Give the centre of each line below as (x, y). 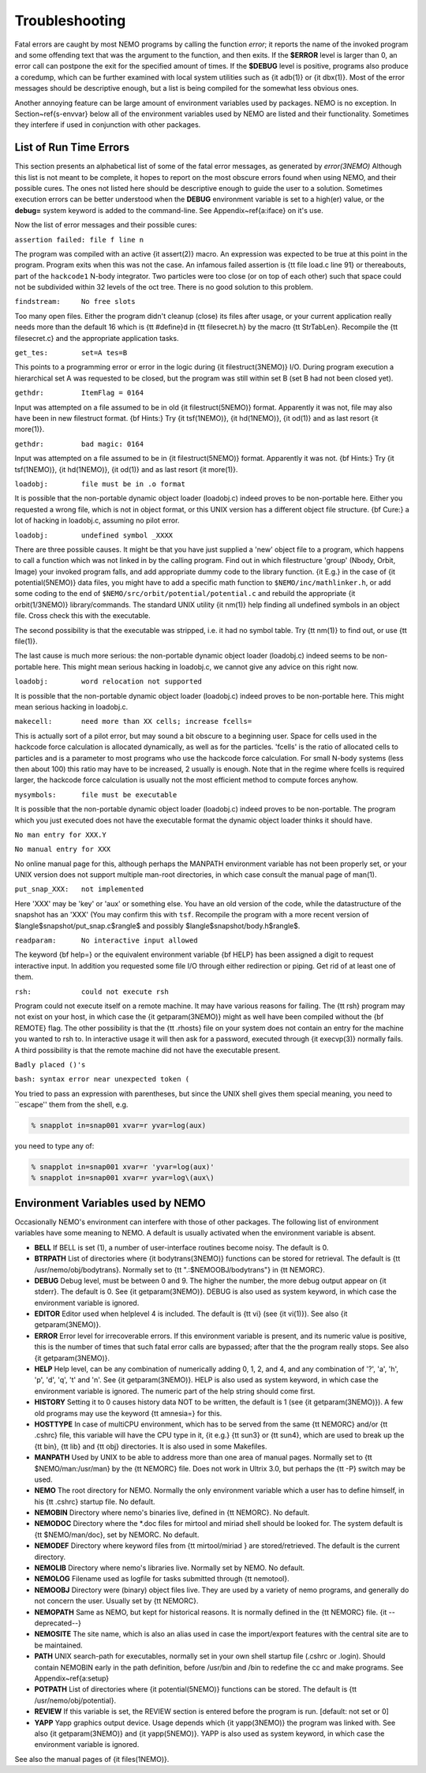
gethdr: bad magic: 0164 (79, 444)
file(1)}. (26, 641)
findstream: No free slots (75, 302)
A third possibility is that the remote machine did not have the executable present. (148, 1050)
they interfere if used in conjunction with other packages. (108, 125)
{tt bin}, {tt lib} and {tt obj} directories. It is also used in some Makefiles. (151, 1446)
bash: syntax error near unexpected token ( (102, 1079)
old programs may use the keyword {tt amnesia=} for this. (128, 1413)
